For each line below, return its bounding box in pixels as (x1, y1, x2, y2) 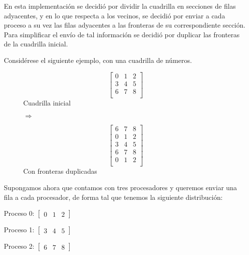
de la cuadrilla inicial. (4, 39, 68, 49)
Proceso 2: (4, 241, 34, 251)
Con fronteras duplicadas (23, 166, 97, 176)
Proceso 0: (4, 208, 34, 218)
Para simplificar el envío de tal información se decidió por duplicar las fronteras (4, 29, 240, 39)
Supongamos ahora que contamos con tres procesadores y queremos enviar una (4, 182, 237, 193)
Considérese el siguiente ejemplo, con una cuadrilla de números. (4, 55, 192, 65)
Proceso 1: (4, 225, 34, 235)
